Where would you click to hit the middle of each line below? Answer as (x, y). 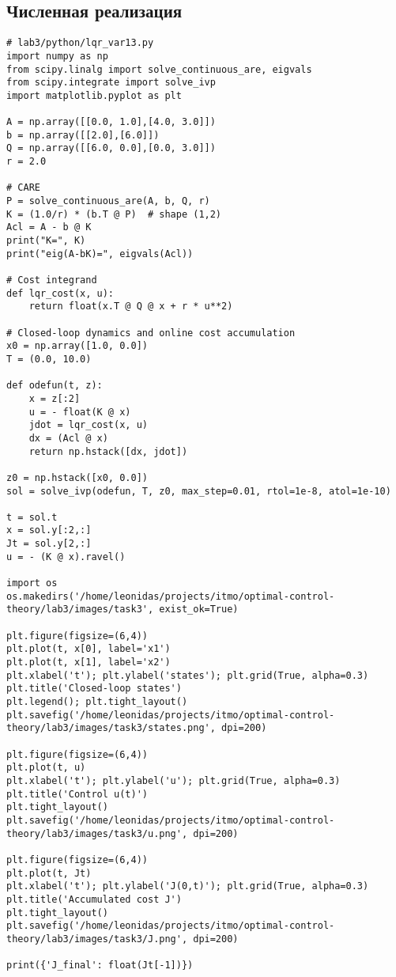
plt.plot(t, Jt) (49, 873)
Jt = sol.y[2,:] (49, 544)
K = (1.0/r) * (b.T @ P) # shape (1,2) (114, 214)
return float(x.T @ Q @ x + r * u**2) (131, 307)
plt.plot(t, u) (46, 768)
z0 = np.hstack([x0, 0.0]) (77, 477)
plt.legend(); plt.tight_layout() (97, 702)
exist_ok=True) (199, 610)
